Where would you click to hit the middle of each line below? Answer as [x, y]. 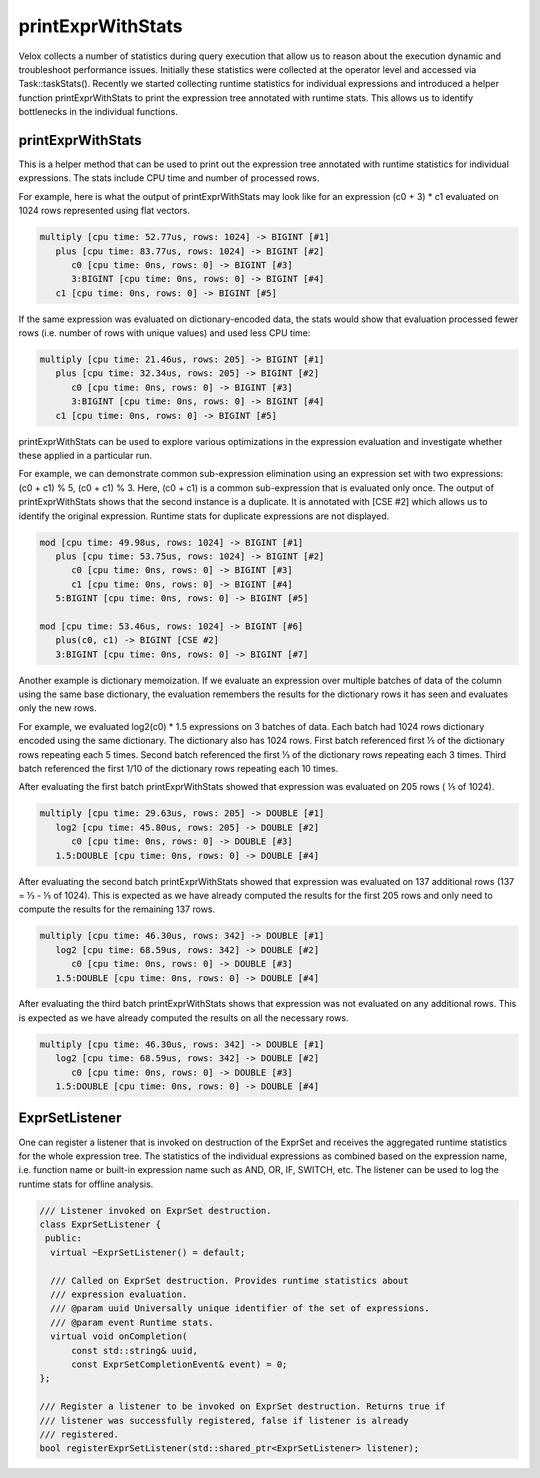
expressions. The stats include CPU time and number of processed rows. [169, 178]
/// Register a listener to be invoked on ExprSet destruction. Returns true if [242, 1406]
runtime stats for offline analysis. [86, 1184]
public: [64, 1238]
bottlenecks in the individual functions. [98, 112]
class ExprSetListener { [100, 1224]
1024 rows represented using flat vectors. [104, 211]
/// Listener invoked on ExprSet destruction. [155, 1210]
